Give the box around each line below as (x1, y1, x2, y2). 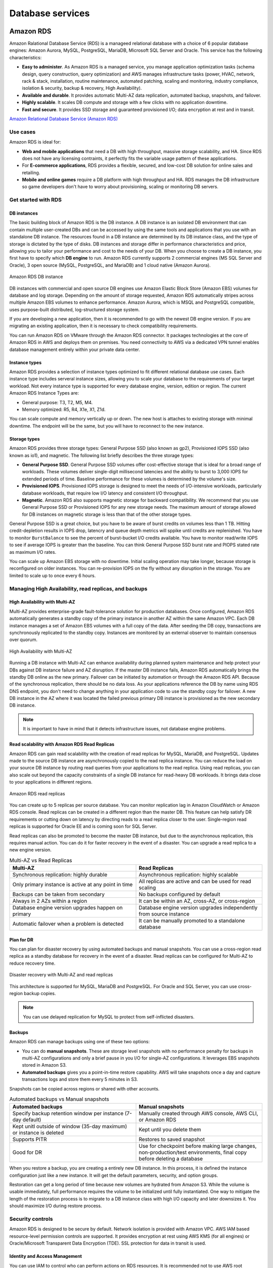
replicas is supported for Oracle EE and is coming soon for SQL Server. (9, 823, 157, 829)
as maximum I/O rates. (9, 549, 57, 555)
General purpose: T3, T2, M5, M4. (22, 399, 93, 405)
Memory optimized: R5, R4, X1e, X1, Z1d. (22, 406, 106, 412)
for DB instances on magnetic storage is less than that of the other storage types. (22, 511, 192, 517)
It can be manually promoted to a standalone (139, 917, 245, 924)
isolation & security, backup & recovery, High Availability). (22, 85, 142, 91)
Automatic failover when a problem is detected (12, 921, 124, 928)
